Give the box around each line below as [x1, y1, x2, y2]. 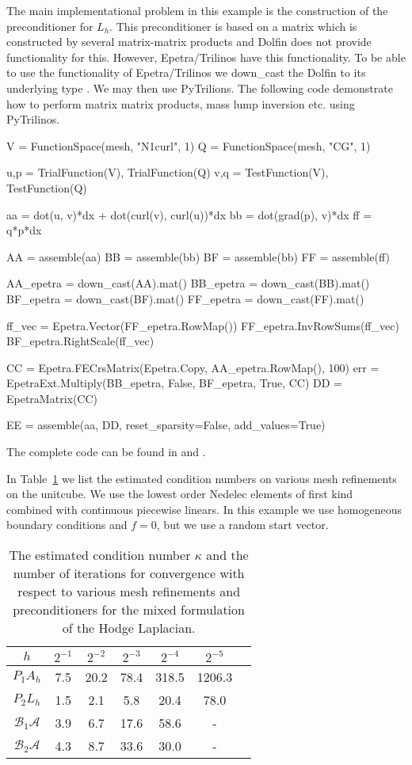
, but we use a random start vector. [156, 516, 329, 533]
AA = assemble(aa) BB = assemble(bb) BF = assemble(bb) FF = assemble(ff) [6, 248, 390, 265]
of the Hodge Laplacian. [62, 618, 196, 637]
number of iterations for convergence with [13, 564, 245, 583]
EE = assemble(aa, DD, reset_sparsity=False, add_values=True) [6, 417, 326, 433]
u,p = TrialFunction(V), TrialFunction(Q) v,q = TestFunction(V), [6, 164, 329, 181]
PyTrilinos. [6, 111, 60, 127]
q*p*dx [6, 222, 42, 238]
